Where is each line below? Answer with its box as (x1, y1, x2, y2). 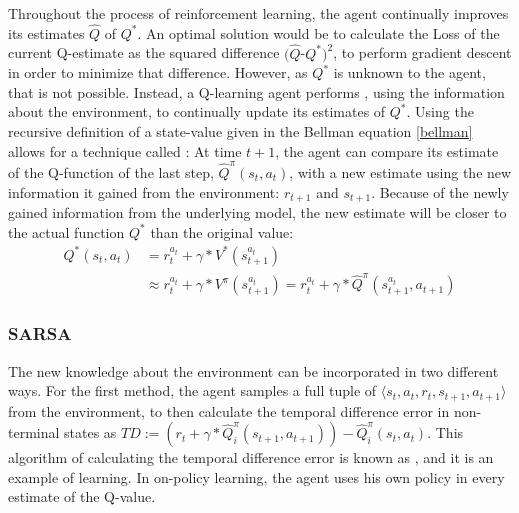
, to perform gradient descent (333, 42, 512, 63)
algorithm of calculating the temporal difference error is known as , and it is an (8, 447, 494, 468)
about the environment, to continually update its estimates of (8, 101, 386, 122)
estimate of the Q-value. (8, 486, 156, 507)
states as (64, 422, 117, 443)
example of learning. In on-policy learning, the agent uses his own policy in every (8, 466, 505, 487)
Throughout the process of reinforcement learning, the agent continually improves (8, 3, 509, 23)
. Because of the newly (371, 181, 509, 202)
